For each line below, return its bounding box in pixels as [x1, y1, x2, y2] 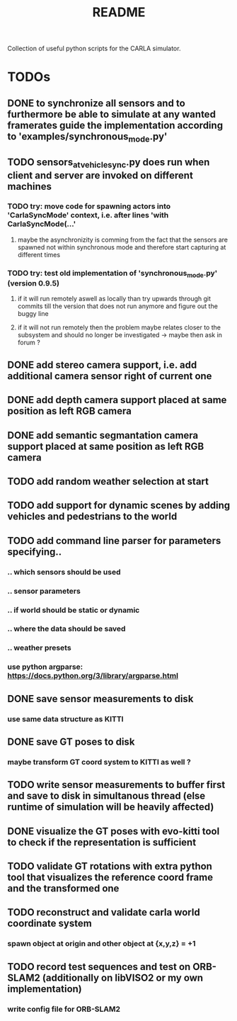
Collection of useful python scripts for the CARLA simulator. [7, 44, 181, 53]
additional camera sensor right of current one [7, 370, 212, 382]
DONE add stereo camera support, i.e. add [7, 359, 197, 371]
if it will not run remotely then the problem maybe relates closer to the [17, 323, 221, 332]
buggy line [17, 310, 49, 318]
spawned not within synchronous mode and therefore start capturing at [17, 242, 226, 252]
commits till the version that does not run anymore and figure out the [17, 302, 218, 310]
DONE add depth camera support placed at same [7, 394, 227, 406]
